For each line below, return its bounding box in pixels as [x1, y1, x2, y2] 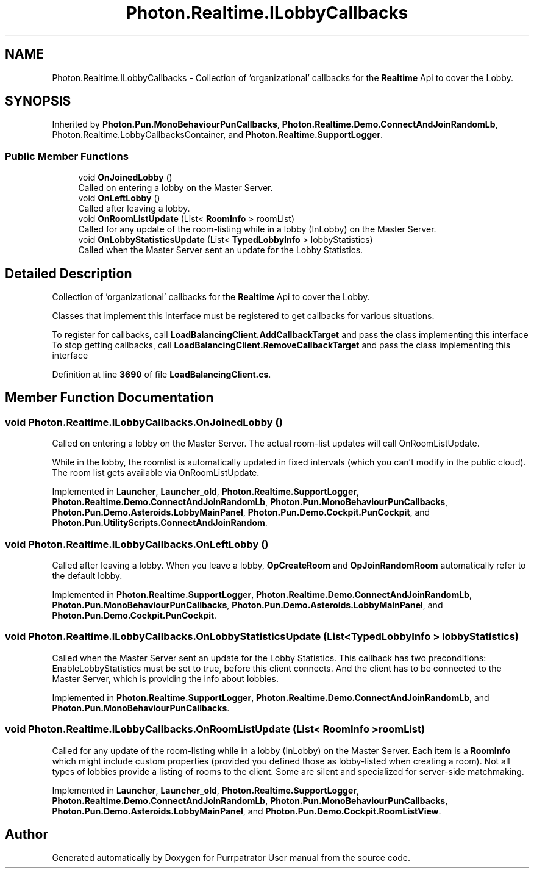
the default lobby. [52, 570, 123, 581]
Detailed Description [5, 265, 132, 281]
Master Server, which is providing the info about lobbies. [52, 673, 279, 684]
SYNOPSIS [5, 93, 71, 109]
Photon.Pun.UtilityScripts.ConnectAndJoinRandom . [52, 517, 268, 528]
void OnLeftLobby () [78, 193, 160, 204]
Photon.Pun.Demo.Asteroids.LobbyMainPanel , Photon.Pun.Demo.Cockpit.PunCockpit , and [52, 507, 430, 518]
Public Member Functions [5, 149, 129, 162]
